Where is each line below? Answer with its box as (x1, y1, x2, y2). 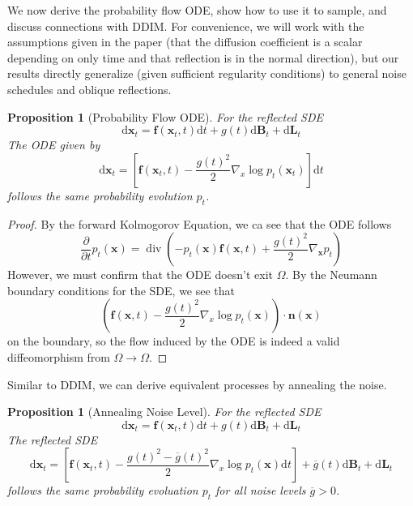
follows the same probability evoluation (7, 482, 198, 499)
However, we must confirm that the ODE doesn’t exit (7, 266, 274, 283)
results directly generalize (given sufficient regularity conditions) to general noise (7, 65, 407, 82)
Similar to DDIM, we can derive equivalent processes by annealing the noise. (7, 375, 387, 392)
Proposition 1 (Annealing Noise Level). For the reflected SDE (7, 403, 321, 420)
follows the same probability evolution (7, 187, 193, 204)
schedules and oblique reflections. (7, 80, 172, 97)
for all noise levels (215, 482, 306, 499)
